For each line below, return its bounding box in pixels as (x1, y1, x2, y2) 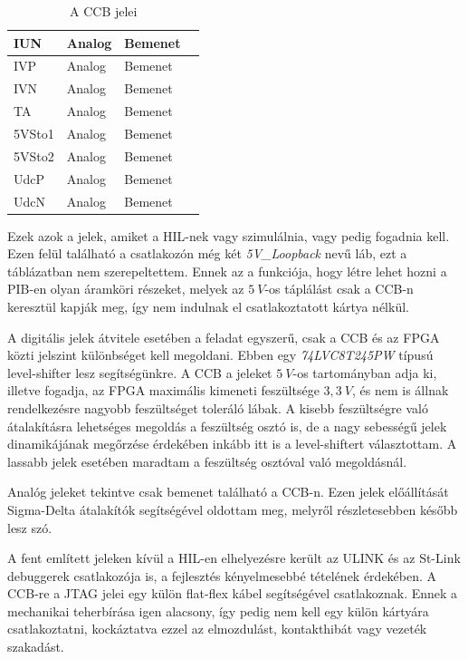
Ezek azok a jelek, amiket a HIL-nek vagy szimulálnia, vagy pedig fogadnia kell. (7, 226, 450, 245)
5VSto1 (14, 123, 54, 142)
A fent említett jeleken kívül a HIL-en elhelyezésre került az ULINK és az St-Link (7, 548, 461, 567)
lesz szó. (7, 518, 53, 537)
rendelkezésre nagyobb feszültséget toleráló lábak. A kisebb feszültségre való (7, 398, 428, 417)
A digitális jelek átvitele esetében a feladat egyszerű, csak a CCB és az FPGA (7, 327, 440, 346)
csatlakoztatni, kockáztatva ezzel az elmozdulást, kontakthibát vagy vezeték (7, 619, 427, 638)
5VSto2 (14, 146, 54, 165)
